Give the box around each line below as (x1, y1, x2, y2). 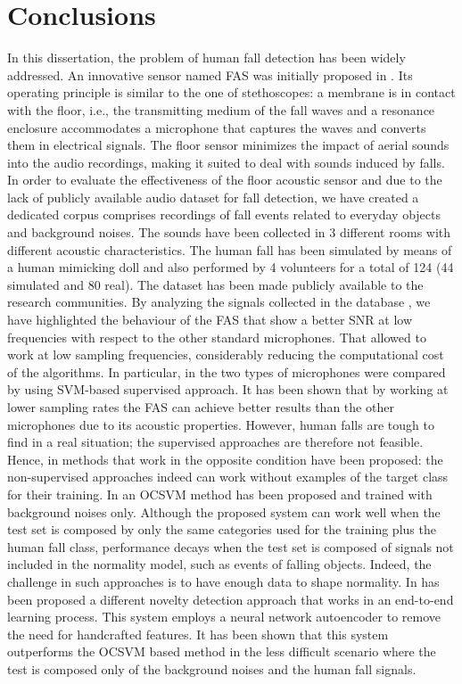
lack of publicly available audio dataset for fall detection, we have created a (7, 187, 419, 206)
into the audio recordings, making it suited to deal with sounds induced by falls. (7, 152, 445, 171)
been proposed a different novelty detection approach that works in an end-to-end (7, 589, 454, 608)
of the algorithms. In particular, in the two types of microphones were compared (7, 362, 446, 381)
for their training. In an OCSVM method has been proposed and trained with (7, 484, 433, 503)
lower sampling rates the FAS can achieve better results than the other (7, 398, 394, 416)
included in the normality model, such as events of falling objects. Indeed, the (7, 555, 432, 573)
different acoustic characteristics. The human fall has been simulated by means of (7, 240, 452, 259)
